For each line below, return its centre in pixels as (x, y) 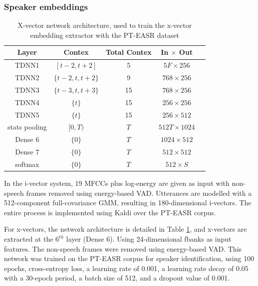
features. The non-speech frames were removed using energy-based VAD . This (123, 248)
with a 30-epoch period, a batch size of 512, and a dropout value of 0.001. (117, 278)
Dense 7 (27, 152)
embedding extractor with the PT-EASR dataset (105, 35)
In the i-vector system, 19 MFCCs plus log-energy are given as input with (117, 183)
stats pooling (27, 127)
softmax (27, 164)
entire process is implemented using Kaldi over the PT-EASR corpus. (110, 212)
